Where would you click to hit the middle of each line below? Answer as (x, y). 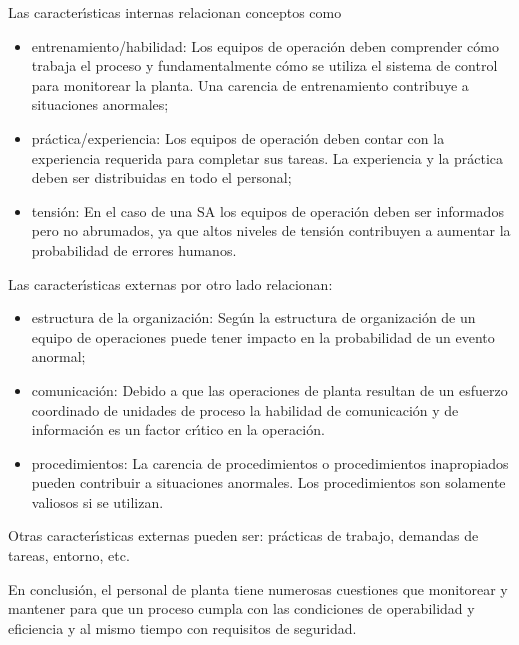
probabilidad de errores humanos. (134, 249)
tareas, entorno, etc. (69, 555)
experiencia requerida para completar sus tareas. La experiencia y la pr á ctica (267, 157)
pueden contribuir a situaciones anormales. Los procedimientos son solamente (268, 482)
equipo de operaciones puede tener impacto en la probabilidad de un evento (263, 336)
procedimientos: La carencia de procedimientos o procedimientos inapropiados (270, 462)
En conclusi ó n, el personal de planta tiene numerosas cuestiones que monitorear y (258, 588)
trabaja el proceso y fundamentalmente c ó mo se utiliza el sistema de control (264, 65)
